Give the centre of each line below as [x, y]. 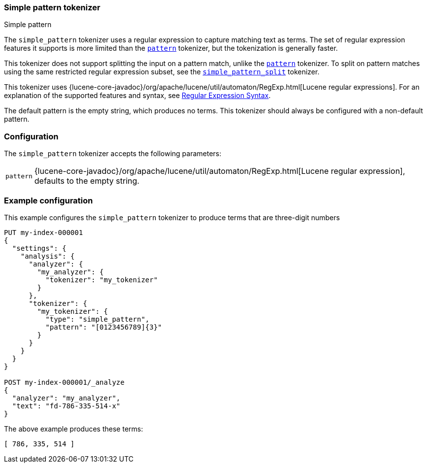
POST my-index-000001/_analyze [64, 382]
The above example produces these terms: [73, 429]
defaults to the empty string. [87, 181]
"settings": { [39, 248]
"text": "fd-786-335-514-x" [66, 406]
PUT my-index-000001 [44, 232]
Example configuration [49, 200]
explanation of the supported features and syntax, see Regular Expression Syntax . [137, 96]
